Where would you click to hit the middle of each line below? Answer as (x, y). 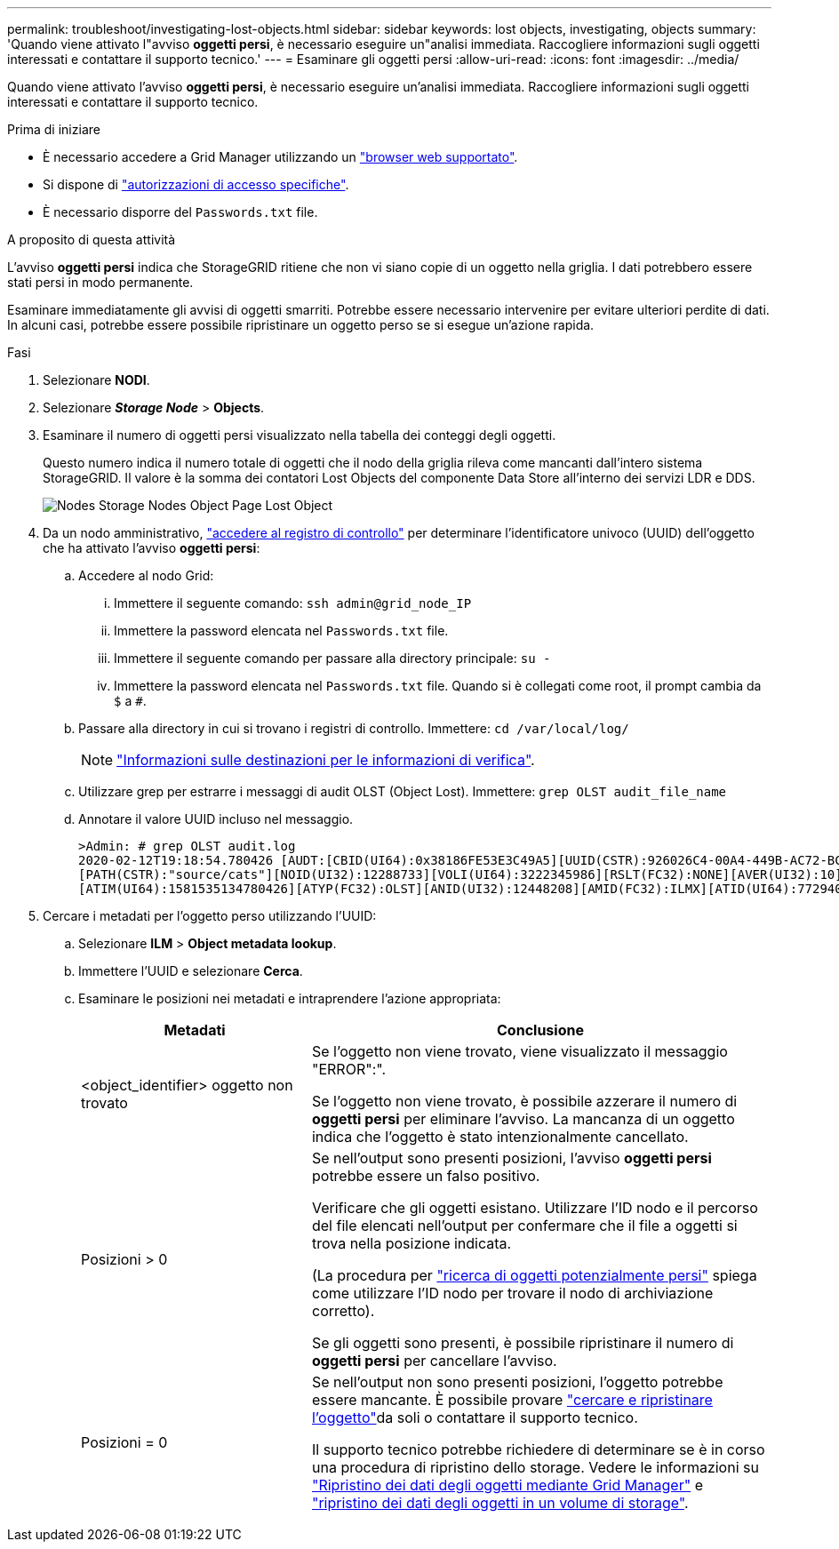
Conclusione (540, 1030)
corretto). (343, 1311)
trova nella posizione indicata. (412, 1243)
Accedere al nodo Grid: (146, 575)
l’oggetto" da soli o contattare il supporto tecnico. (475, 1417)
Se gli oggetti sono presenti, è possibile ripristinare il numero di (523, 1343)
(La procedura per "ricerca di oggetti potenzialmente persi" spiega (534, 1275)
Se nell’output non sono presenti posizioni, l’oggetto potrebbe (517, 1382)
